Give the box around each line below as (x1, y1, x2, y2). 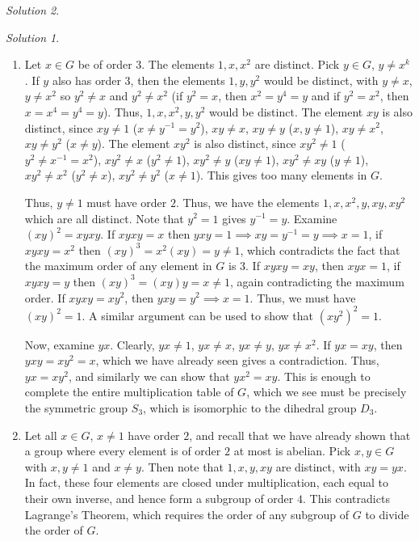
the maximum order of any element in (24, 257, 212, 274)
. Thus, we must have (249, 289, 356, 306)
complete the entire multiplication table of (24, 383, 234, 400)
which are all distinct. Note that (24, 209, 184, 226)
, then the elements (130, 71, 225, 88)
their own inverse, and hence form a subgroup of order (24, 489, 294, 506)
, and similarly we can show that (68, 367, 230, 384)
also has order (52, 71, 121, 88)
